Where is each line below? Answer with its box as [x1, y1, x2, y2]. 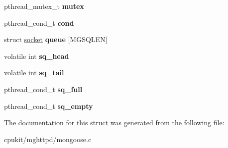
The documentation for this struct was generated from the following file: [4, 117, 225, 128]
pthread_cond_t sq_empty [4, 100, 93, 111]
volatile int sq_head [4, 50, 69, 61]
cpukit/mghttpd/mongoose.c [4, 134, 92, 144]
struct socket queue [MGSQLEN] [4, 34, 108, 45]
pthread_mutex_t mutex [4, 1, 84, 11]
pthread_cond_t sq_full [4, 84, 83, 94]
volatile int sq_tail [4, 67, 64, 78]
